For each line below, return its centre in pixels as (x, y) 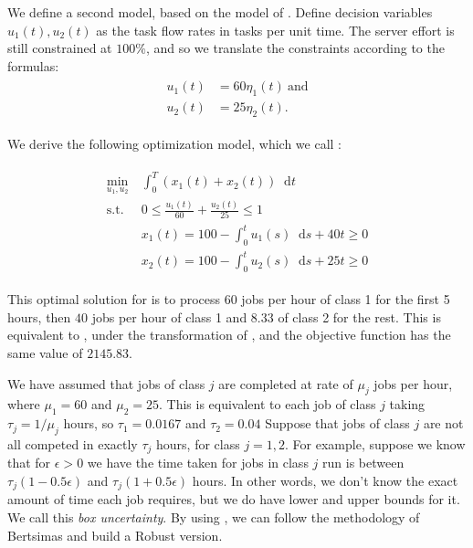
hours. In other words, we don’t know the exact (325, 480)
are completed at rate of (286, 383)
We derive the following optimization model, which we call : (174, 144)
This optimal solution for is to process (114, 299)
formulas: (33, 65)
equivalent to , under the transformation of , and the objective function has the (229, 335)
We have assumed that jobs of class (106, 383)
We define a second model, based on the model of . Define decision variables (220, 12)
